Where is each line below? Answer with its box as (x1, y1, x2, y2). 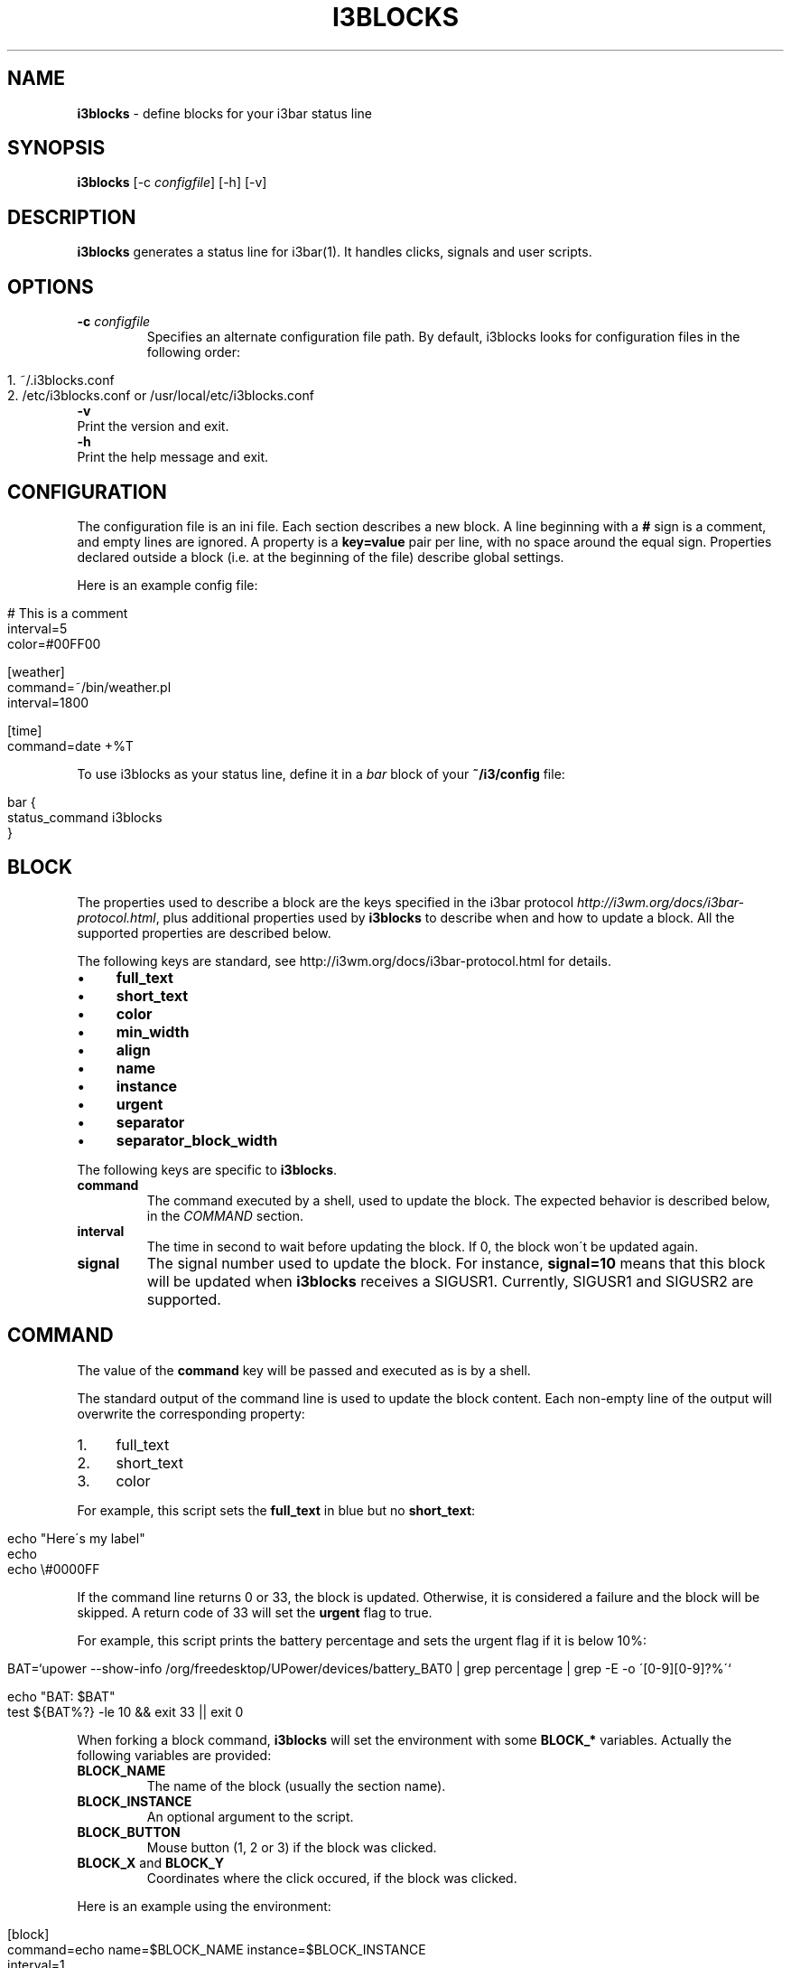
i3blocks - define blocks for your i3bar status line (77, 105, 372, 121)
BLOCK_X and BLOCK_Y (77, 1854, 224, 1870)
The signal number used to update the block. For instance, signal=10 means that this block (146, 1253, 766, 1272)
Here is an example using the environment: (77, 1898, 331, 1914)
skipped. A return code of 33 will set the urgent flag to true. (77, 1604, 433, 1620)
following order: (146, 344, 240, 361)
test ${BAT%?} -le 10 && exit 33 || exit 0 (7, 1703, 244, 1720)
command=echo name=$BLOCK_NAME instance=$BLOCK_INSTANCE (7, 1941, 426, 1957)
